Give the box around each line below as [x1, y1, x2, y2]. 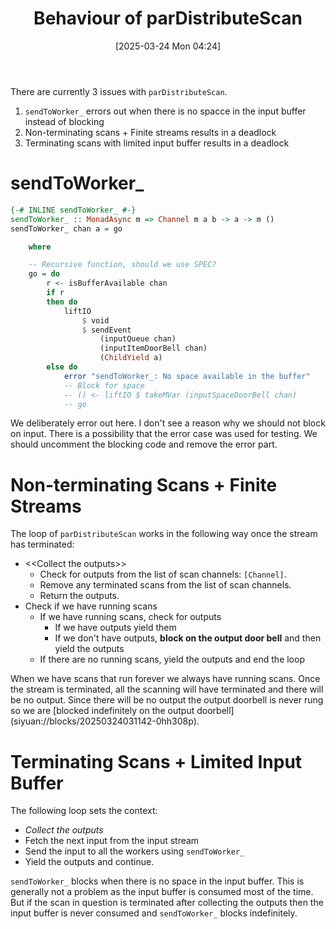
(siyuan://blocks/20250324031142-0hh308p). [10, 715, 200, 727]
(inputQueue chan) [99, 334, 177, 344]
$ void [81, 315, 110, 326]
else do [46, 362, 78, 372]
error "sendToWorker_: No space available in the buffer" [63, 371, 311, 381]
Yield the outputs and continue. [24, 856, 155, 868]
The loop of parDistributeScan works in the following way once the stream [10, 528, 318, 540]
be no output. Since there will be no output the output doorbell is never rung [10, 694, 324, 706]
